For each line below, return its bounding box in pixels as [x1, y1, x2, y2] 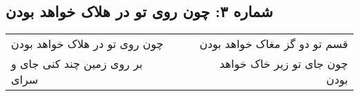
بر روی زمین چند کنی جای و [11, 56, 143, 72]
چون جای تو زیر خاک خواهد [219, 56, 348, 72]
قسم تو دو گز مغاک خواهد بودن [199, 36, 348, 52]
